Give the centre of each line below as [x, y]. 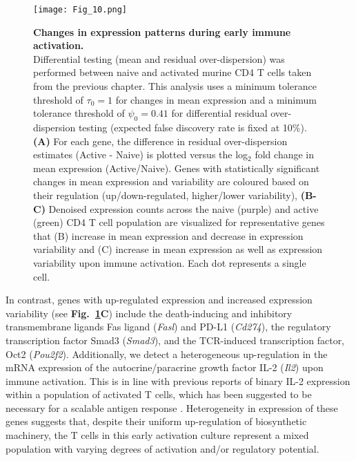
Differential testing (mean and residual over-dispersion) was [159, 58]
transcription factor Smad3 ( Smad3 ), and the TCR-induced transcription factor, [175, 340]
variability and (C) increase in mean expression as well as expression [178, 249]
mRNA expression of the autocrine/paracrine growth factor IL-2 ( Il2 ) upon [165, 367]
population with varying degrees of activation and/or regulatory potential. [162, 448]
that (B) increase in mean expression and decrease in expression [168, 235]
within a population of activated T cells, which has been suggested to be [159, 394]
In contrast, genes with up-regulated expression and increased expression [159, 300]
